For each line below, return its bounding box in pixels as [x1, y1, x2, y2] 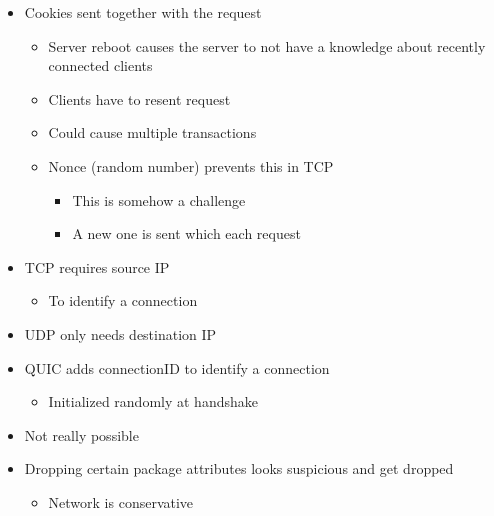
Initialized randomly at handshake [48, 391, 258, 412]
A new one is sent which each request [72, 223, 301, 244]
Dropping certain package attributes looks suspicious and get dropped [24, 458, 454, 479]
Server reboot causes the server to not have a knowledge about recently [48, 35, 486, 56]
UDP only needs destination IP [24, 323, 217, 344]
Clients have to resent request [48, 88, 231, 109]
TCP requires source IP [24, 256, 170, 277]
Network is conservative [48, 491, 194, 512]
